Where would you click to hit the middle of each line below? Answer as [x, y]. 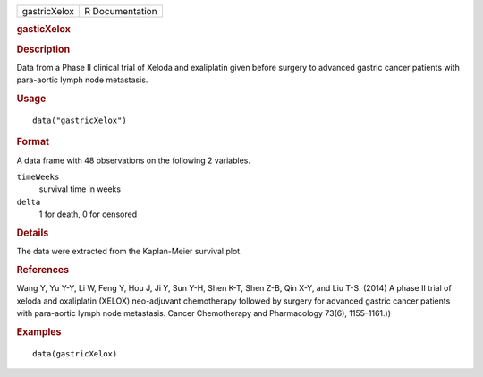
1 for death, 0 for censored [88, 214]
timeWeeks [38, 177]
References [43, 270]
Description [43, 49]
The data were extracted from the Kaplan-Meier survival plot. [129, 252]
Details [33, 233]
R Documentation [121, 11]
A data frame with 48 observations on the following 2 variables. [133, 160]
